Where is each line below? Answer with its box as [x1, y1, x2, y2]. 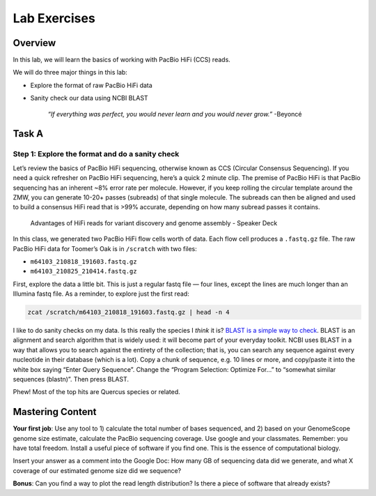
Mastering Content [13, 406, 97, 418]
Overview [13, 37, 56, 49]
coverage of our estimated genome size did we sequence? [13, 466, 181, 474]
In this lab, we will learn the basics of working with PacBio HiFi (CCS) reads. [13, 56, 231, 64]
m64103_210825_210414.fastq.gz [30, 267, 137, 276]
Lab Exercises [13, 10, 95, 26]
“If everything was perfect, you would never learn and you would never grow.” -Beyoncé [47, 110, 302, 118]
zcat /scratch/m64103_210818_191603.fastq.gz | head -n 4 [27, 308, 230, 317]
